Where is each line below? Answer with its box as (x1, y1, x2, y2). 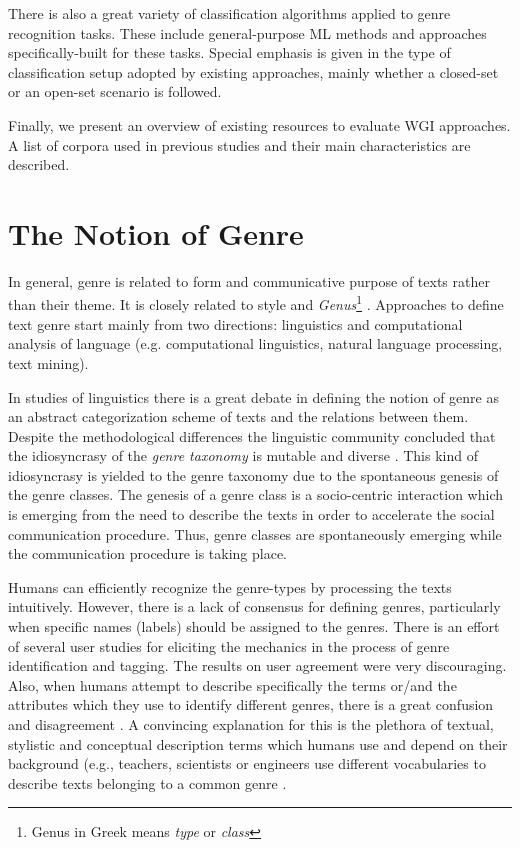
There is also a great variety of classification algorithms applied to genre (8, 3, 451, 23)
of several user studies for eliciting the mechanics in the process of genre (8, 635, 450, 656)
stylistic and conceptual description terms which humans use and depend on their (8, 733, 508, 754)
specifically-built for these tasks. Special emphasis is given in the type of (8, 42, 451, 63)
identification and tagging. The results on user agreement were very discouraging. (8, 655, 507, 676)
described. (8, 154, 70, 175)
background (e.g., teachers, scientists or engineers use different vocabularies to (8, 753, 486, 774)
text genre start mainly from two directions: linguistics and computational (8, 313, 463, 334)
